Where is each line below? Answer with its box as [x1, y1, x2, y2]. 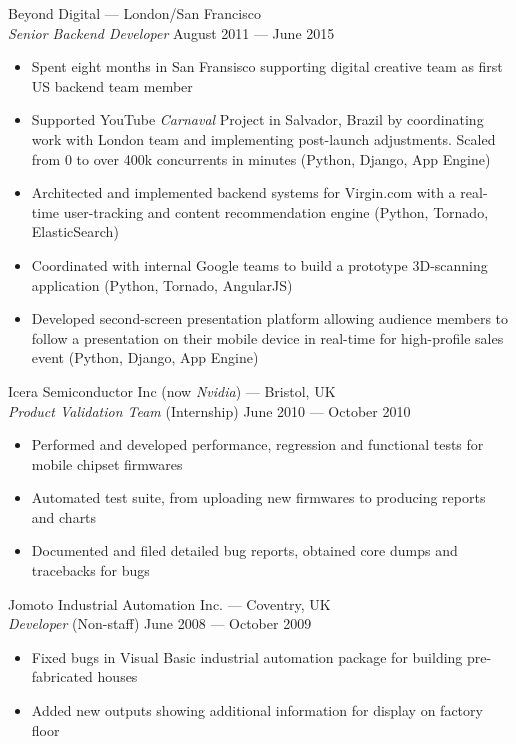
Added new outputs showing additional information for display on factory [31, 700, 483, 721]
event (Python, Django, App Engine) [31, 347, 259, 368]
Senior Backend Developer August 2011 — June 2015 [8, 22, 335, 43]
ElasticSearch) [31, 221, 119, 242]
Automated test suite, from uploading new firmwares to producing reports [31, 487, 486, 508]
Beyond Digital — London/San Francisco [8, 3, 261, 23]
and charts [31, 506, 97, 527]
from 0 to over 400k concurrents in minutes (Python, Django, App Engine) [31, 148, 491, 169]
